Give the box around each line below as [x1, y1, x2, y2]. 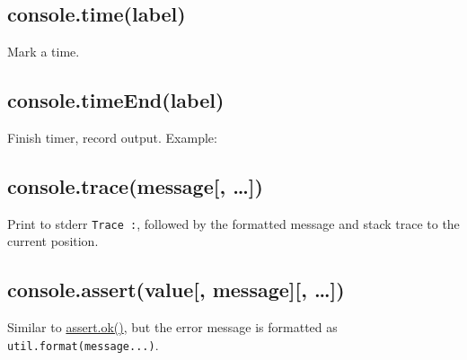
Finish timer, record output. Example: [7, 128, 217, 146]
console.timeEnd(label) [7, 86, 225, 114]
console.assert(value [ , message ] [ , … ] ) [7, 276, 345, 303]
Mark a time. [7, 42, 80, 61]
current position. [7, 232, 99, 250]
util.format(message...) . [7, 335, 159, 354]
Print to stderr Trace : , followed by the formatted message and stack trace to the [7, 214, 460, 233]
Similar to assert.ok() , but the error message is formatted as [7, 318, 338, 337]
